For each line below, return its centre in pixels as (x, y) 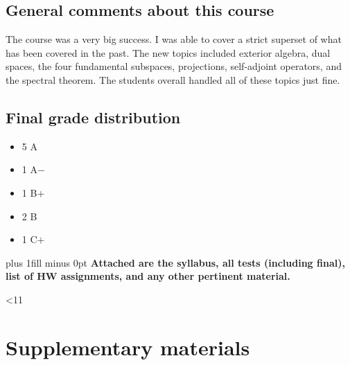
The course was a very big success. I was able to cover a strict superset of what (174, 39)
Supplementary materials (128, 347)
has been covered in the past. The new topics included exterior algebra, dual (168, 52)
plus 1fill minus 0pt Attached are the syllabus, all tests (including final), (175, 262)
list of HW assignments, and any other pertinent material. (148, 276)
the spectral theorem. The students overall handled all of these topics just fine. (173, 79)
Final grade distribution (93, 117)
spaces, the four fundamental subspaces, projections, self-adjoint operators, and (174, 66)
